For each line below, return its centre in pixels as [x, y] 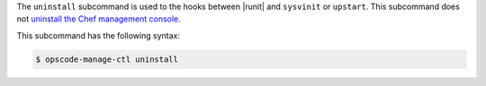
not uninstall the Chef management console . [99, 19]
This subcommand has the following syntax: [98, 35]
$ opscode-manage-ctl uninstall [107, 59]
